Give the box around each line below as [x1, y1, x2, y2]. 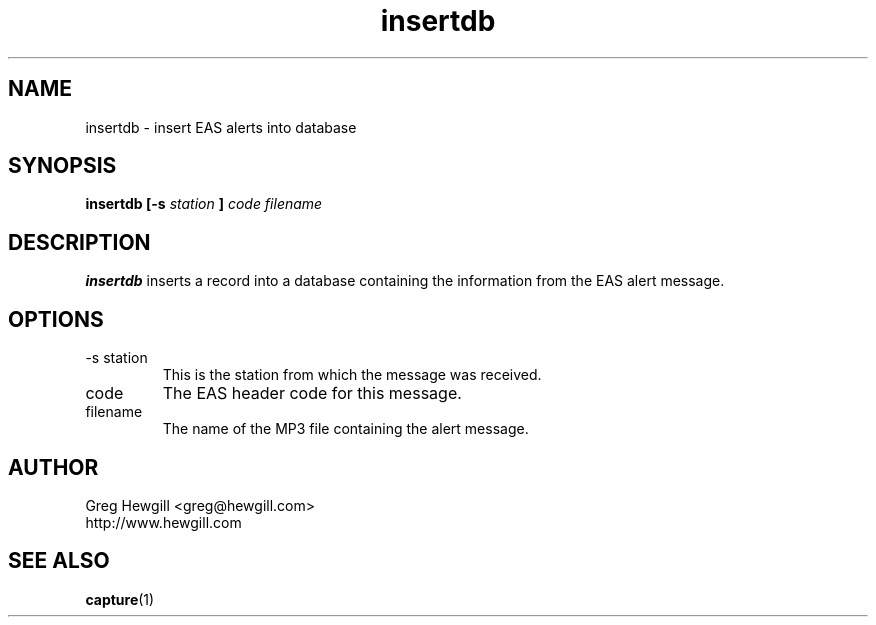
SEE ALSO [8, 548, 110, 574]
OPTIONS [8, 306, 104, 332]
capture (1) [85, 590, 155, 608]
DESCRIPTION [8, 229, 151, 255]
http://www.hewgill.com [85, 513, 242, 531]
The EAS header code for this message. [162, 383, 462, 404]
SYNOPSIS [8, 153, 117, 179]
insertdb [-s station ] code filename [85, 195, 323, 213]
